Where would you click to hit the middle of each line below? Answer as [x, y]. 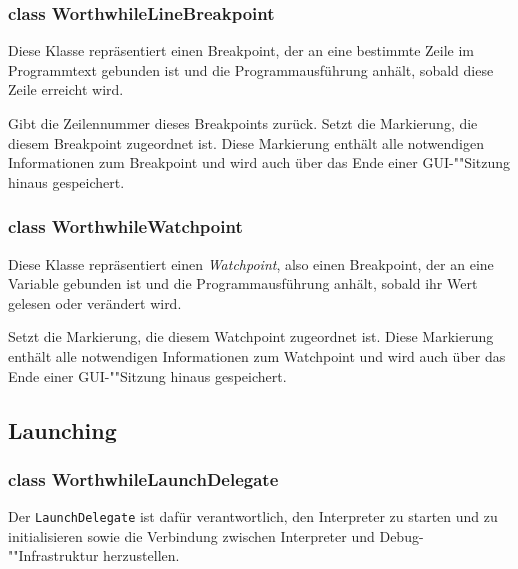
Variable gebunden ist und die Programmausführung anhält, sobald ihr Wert [243, 283]
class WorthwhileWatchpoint [125, 226]
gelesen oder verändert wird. [95, 302]
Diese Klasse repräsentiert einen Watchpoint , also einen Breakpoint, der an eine [251, 263]
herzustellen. [141, 555]
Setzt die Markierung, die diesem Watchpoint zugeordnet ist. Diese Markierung [251, 336]
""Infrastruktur [53, 555]
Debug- [401, 535]
